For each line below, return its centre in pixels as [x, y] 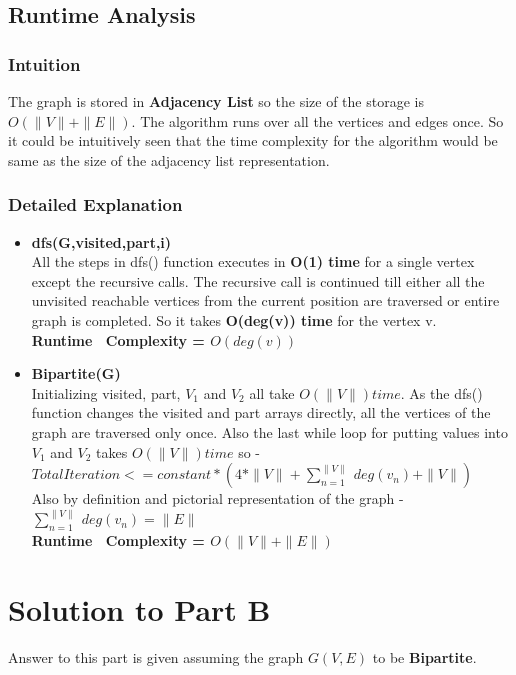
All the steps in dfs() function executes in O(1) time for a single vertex [253, 261]
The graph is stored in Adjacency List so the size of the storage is [216, 101]
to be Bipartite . [424, 656]
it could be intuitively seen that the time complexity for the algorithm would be [253, 140]
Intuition [44, 63]
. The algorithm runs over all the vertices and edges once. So [317, 120]
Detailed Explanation [95, 204]
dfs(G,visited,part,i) [101, 241]
